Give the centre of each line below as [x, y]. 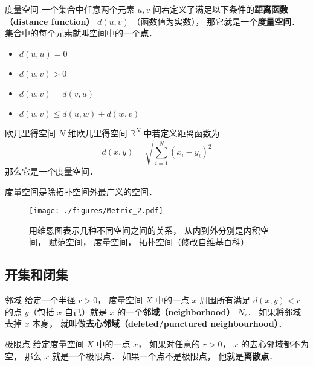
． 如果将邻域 [274, 311]
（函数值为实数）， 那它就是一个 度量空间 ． [216, 21]
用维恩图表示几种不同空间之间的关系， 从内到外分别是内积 [145, 230]
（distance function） [50, 21]
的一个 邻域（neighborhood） [176, 311]
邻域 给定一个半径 [40, 300]
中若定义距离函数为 [182, 133]
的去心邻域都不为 [275, 343]
